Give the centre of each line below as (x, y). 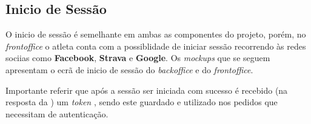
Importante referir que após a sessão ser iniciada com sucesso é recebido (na (147, 90)
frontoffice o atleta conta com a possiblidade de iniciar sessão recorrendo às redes (156, 46)
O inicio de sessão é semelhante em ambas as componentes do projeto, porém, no (156, 34)
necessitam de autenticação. (57, 113)
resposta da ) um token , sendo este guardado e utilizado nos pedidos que (142, 102)
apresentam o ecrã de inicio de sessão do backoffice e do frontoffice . (129, 69)
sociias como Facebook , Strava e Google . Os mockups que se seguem (138, 58)
